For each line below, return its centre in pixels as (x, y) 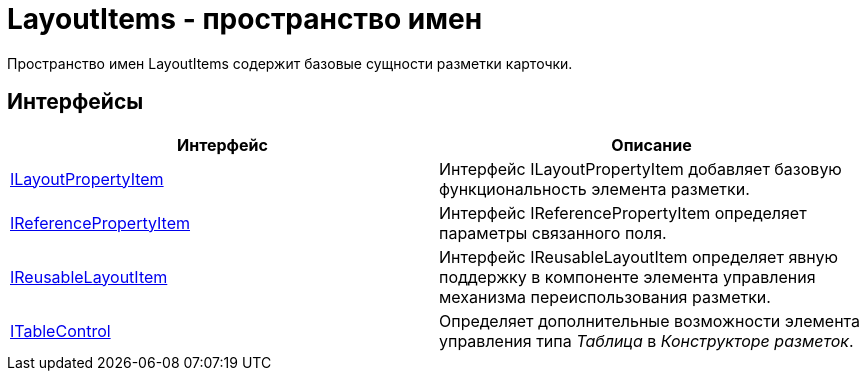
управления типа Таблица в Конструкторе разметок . (646, 340)
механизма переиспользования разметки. (605, 296)
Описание (651, 144)
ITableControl (60, 330)
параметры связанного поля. (553, 232)
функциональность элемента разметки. (594, 188)
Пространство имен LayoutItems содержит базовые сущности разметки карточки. (290, 63)
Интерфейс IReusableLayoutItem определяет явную (638, 256)
